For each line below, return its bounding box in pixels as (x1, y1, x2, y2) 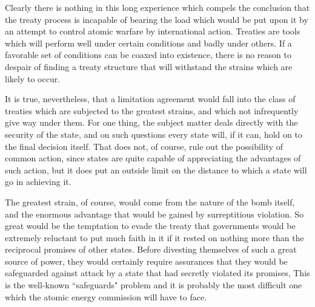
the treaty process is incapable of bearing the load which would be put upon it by (5, 13, 308, 25)
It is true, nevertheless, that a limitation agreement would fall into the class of (5, 92, 296, 105)
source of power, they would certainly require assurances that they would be (5, 254, 288, 267)
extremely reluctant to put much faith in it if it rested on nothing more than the (5, 231, 304, 244)
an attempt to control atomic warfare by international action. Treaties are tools (5, 25, 300, 37)
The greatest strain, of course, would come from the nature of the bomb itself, (5, 195, 295, 208)
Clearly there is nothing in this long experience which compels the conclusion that (5, 1, 310, 13)
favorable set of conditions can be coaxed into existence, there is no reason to (5, 48, 291, 61)
